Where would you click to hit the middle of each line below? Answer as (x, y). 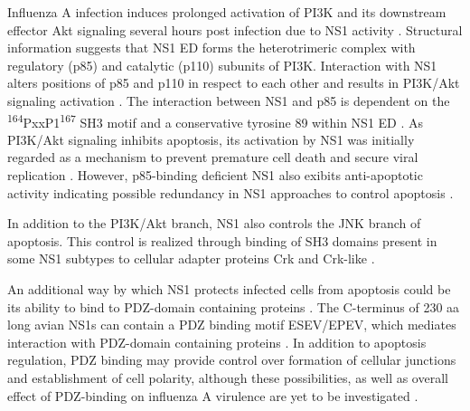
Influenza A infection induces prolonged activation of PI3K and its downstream (227, 12)
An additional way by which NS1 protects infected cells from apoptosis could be (229, 288)
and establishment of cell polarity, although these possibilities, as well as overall (228, 377)
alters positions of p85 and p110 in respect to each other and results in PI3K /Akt (234, 83)
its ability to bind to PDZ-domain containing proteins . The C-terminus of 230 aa (234, 306)
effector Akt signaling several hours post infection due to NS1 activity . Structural (235, 29)
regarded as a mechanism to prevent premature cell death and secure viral (213, 157)
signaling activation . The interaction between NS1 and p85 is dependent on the (229, 100)
